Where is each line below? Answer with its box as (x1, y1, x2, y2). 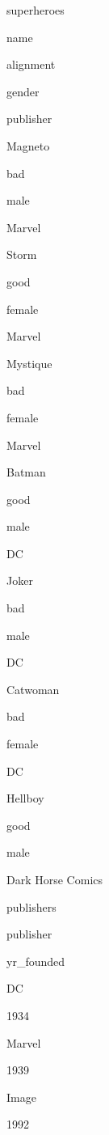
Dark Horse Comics (6, 871, 103, 887)
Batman (6, 464, 46, 481)
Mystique (6, 354, 52, 371)
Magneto (6, 137, 50, 154)
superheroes (6, 2, 65, 18)
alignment (6, 56, 56, 73)
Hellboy (6, 790, 44, 807)
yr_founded (6, 952, 65, 969)
